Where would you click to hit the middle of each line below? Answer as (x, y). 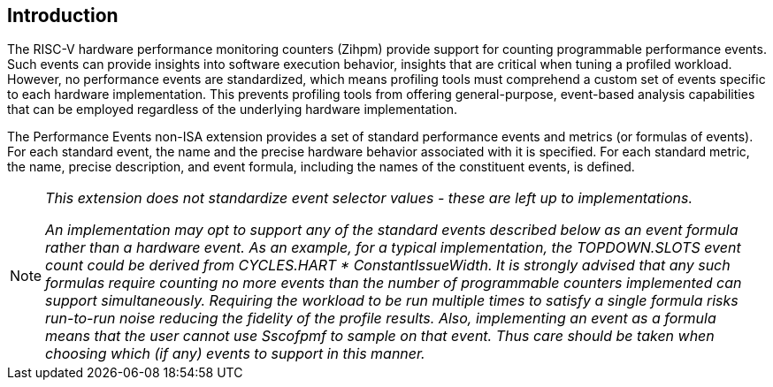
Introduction (63, 15)
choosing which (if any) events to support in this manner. (235, 354)
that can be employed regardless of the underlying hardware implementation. (233, 110)
